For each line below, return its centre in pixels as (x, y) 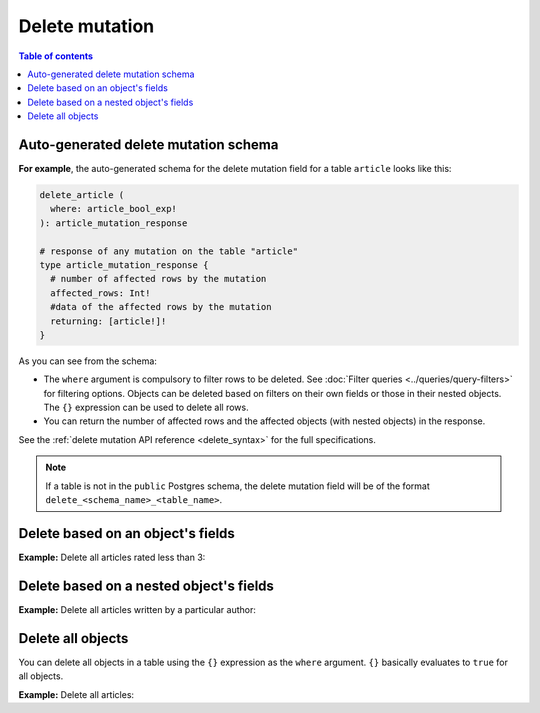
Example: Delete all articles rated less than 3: (112, 557)
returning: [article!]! (108, 321)
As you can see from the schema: (87, 361)
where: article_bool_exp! (113, 209)
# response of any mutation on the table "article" (169, 251)
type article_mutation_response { (124, 264)
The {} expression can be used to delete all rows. (146, 407)
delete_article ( (82, 195)
